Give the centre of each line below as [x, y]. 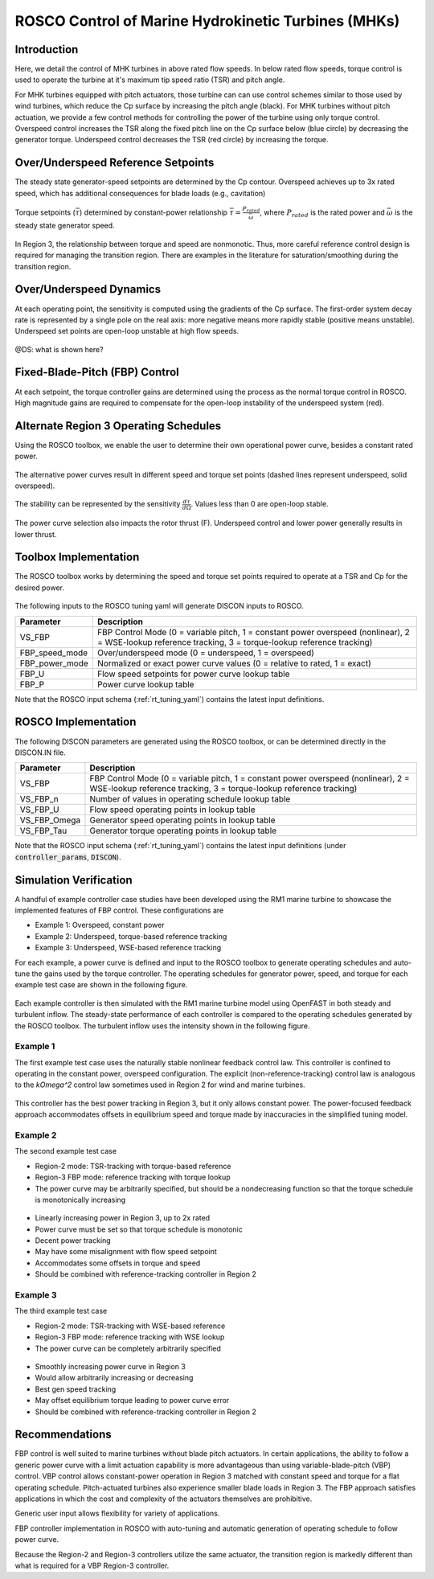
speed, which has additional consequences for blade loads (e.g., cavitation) [140, 193]
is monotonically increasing [80, 1200]
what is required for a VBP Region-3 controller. [92, 1565]
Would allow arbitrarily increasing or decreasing [114, 1378]
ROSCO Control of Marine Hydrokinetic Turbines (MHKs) [207, 21]
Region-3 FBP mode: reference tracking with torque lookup [133, 1177]
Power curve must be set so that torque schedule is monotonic [139, 1229]
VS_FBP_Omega [50, 820]
